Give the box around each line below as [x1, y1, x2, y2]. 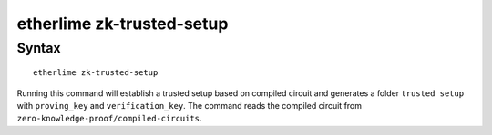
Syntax [16, 40, 61, 56]
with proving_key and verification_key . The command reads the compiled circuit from [16, 100, 363, 111]
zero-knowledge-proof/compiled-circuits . [16, 113, 202, 124]
